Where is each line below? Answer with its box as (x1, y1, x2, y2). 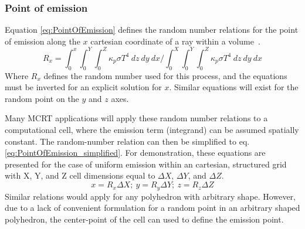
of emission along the (5, 35, 80, 47)
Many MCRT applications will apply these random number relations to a (5, 112, 268, 124)
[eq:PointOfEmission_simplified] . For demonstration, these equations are (5, 146, 266, 159)
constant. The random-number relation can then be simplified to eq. (5, 135, 250, 147)
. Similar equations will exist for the (169, 81, 299, 93)
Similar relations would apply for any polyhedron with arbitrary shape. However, (5, 190, 296, 202)
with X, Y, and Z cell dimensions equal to (5, 169, 155, 182)
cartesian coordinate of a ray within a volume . (90, 35, 260, 47)
